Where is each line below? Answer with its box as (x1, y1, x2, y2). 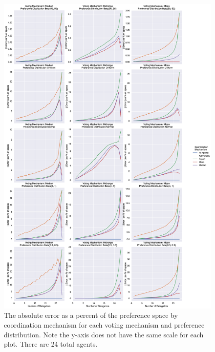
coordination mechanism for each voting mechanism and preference (4, 320, 205, 330)
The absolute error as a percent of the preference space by (4, 310, 178, 320)
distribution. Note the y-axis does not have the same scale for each (4, 329, 204, 339)
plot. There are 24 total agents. (4, 339, 98, 349)
